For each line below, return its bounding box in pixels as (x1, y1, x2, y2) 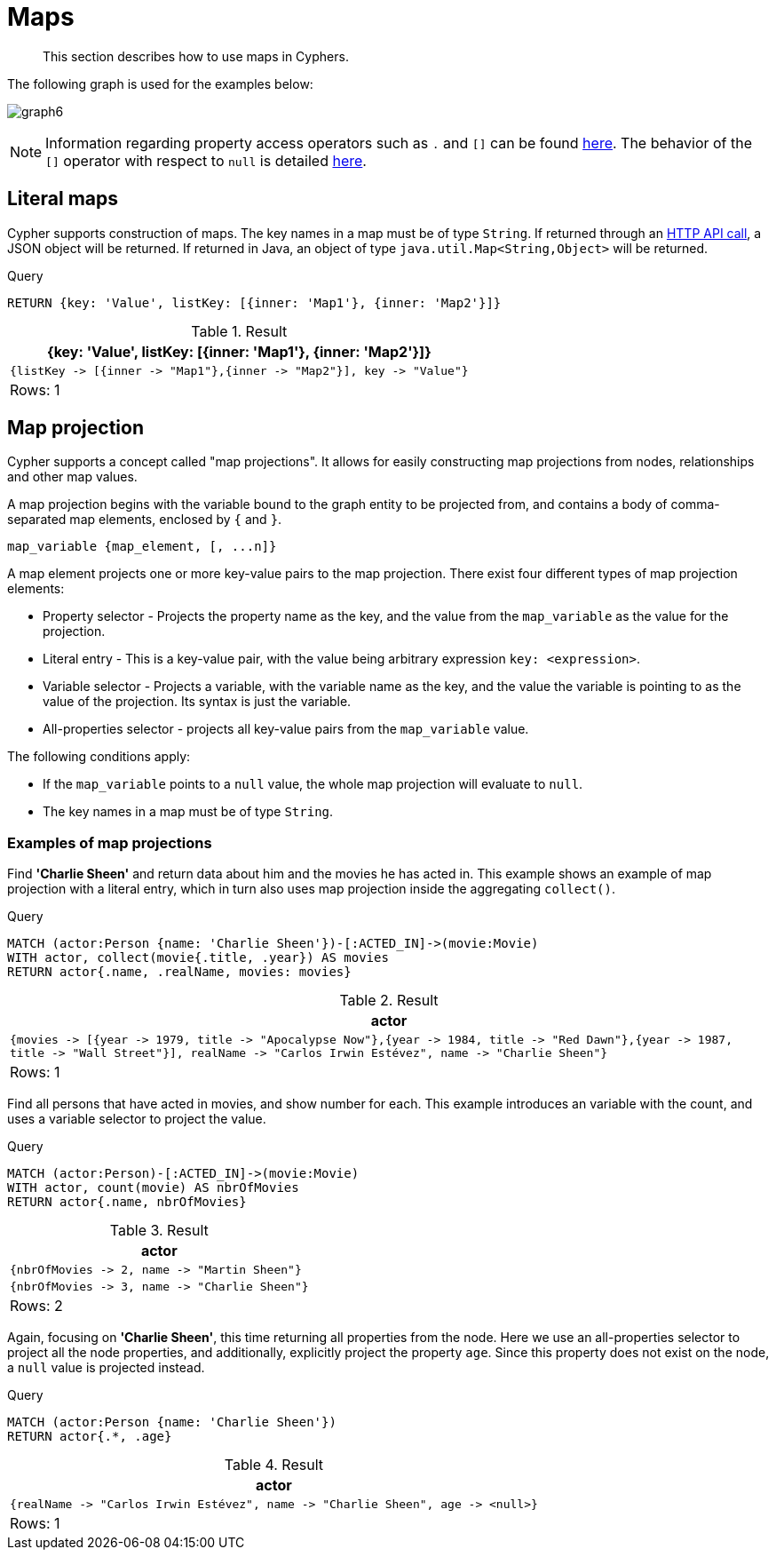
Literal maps (7, 187, 119, 211)
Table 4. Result (224, 1456, 323, 1474)
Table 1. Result (191, 322, 288, 340)
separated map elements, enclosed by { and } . (7, 512, 282, 528)
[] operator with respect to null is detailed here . (45, 151, 367, 170)
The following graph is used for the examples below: (7, 75, 313, 91)
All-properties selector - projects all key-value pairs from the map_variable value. (43, 721, 529, 737)
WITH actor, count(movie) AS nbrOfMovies (7, 1180, 299, 1196)
